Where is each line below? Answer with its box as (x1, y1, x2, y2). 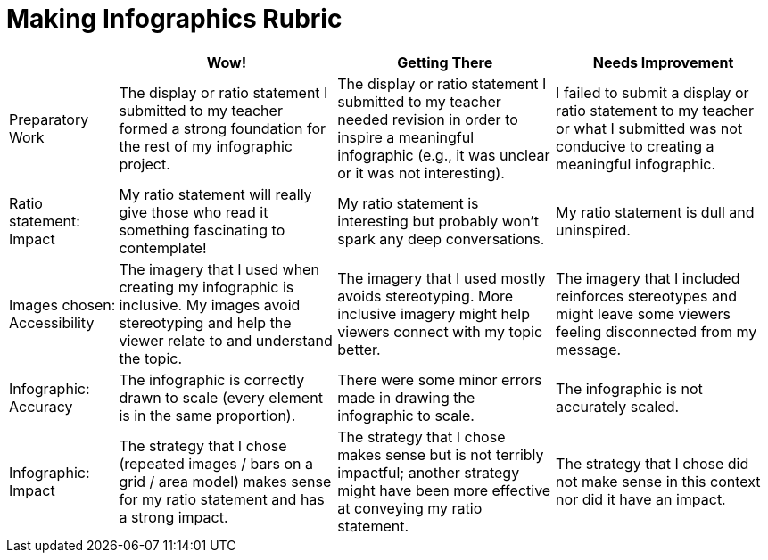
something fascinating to (119, 220, 285, 239)
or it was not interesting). (337, 163, 505, 182)
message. (556, 340, 622, 358)
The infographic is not (556, 379, 703, 398)
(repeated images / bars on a (119, 454, 313, 473)
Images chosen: (9, 295, 116, 314)
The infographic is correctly (119, 370, 305, 389)
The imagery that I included (556, 268, 740, 287)
